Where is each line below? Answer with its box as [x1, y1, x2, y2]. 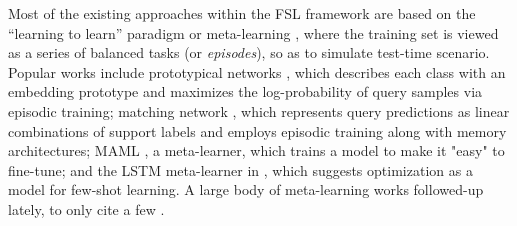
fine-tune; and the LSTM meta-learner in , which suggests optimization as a [8, 159, 473, 180]
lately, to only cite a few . [8, 198, 165, 219]
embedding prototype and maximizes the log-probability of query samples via [8, 81, 483, 102]
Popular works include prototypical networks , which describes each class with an [8, 61, 506, 82]
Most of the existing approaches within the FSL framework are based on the [8, 3, 476, 23]
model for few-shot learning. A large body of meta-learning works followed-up [8, 179, 484, 200]
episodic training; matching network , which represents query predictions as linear [8, 100, 510, 121]
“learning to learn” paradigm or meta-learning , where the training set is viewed [8, 22, 499, 43]
